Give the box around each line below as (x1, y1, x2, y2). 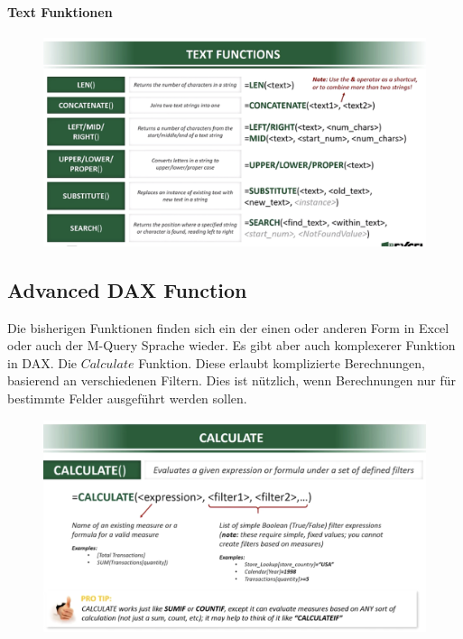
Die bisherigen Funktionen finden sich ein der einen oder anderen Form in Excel (7, 318, 449, 337)
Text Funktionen (7, 2, 113, 21)
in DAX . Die (7, 353, 78, 372)
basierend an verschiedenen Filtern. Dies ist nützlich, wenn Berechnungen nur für (7, 371, 456, 390)
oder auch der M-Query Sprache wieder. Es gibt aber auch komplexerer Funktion (7, 336, 456, 355)
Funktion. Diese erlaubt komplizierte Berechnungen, (138, 353, 425, 372)
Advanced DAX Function (7, 275, 247, 303)
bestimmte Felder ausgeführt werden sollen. (7, 389, 247, 408)
